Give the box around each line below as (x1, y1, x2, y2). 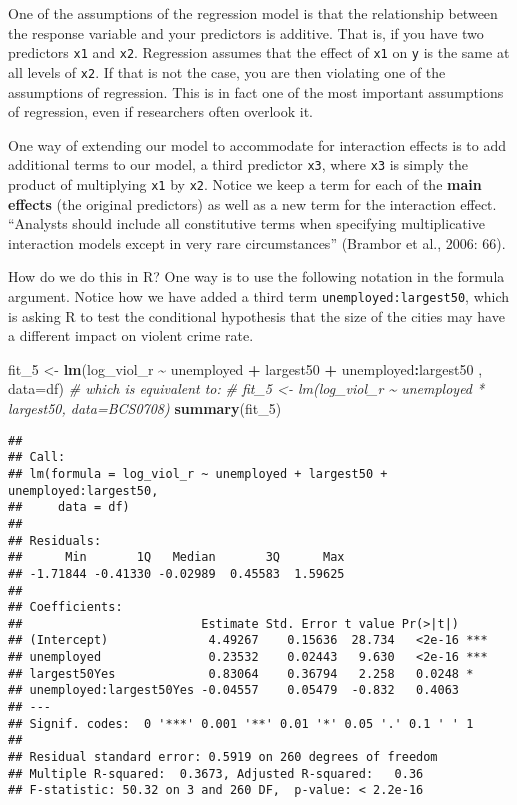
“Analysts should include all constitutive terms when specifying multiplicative (8, 213, 485, 234)
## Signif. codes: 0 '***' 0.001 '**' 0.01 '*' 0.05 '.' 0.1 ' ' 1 (8, 716, 474, 731)
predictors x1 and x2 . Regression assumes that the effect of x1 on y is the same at (8, 42, 510, 63)
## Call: (8, 450, 66, 465)
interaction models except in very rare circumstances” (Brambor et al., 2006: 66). (8, 232, 506, 253)
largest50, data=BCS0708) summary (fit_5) (8, 398, 282, 418)
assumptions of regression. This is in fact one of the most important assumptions (8, 81, 504, 102)
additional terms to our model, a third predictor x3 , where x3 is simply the (8, 154, 469, 175)
